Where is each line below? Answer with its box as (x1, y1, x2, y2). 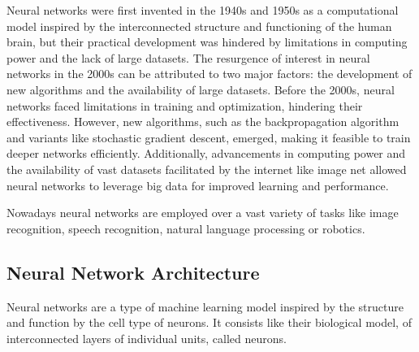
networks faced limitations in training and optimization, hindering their (6, 97, 363, 114)
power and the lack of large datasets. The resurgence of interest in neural (6, 49, 370, 66)
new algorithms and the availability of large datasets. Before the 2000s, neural (6, 80, 395, 98)
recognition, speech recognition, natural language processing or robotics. (6, 219, 365, 237)
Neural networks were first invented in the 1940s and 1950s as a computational (6, 2, 399, 18)
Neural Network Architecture (6, 259, 260, 285)
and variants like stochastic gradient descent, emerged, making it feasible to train (6, 128, 411, 146)
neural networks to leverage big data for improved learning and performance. (6, 176, 389, 193)
